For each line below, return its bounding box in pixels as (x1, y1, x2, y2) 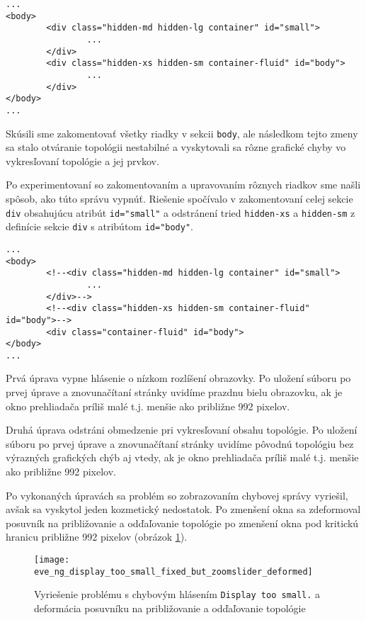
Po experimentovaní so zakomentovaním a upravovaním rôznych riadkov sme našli (6, 177, 361, 192)
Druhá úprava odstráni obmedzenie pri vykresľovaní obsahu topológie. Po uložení (6, 422, 358, 437)
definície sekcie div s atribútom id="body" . (6, 219, 194, 234)
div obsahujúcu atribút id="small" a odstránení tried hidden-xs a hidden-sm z (6, 205, 355, 220)
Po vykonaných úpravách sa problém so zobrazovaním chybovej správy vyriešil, (6, 487, 348, 502)
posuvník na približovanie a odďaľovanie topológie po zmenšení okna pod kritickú (6, 515, 359, 530)
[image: (34, 555, 70, 565)
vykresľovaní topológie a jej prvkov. (6, 153, 159, 168)
